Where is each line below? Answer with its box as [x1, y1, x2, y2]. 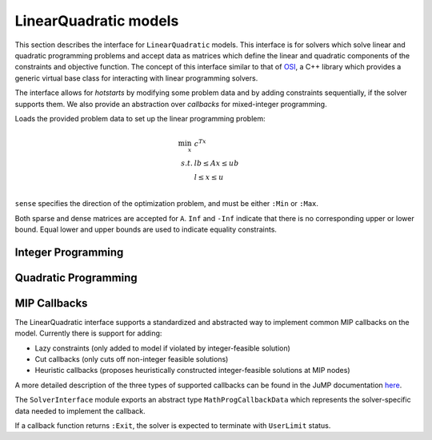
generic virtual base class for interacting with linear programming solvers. [14, 73, 258, 83]
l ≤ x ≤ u [194, 172, 224, 182]
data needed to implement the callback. [14, 406, 146, 415]
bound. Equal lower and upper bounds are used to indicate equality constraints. [14, 224, 278, 234]
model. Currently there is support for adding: [14, 328, 162, 339]
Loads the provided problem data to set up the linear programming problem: [14, 113, 266, 123]
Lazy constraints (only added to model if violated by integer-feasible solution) [34, 343, 291, 353]
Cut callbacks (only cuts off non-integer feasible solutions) [34, 355, 229, 364]
